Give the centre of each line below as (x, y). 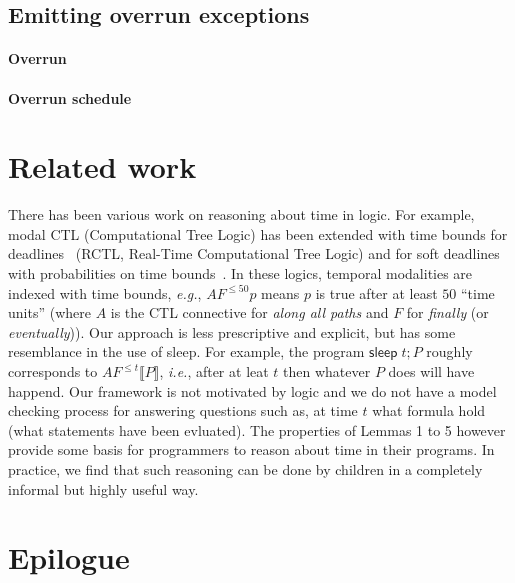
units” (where (49, 312)
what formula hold (429, 410)
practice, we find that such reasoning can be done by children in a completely (245, 469)
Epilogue (69, 557)
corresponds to (53, 371)
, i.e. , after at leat (214, 371)
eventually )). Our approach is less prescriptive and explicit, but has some (232, 331)
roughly (449, 351)
